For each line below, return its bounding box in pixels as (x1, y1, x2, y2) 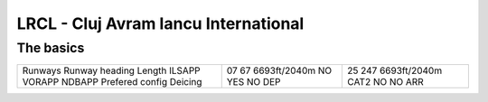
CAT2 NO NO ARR (347, 76, 424, 88)
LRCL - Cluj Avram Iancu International (16, 14, 305, 33)
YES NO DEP (226, 76, 281, 88)
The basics (16, 40, 85, 56)
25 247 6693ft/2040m (347, 64, 443, 77)
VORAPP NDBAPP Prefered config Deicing (22, 76, 202, 88)
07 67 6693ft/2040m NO (226, 64, 333, 77)
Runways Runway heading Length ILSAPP (22, 64, 201, 77)
